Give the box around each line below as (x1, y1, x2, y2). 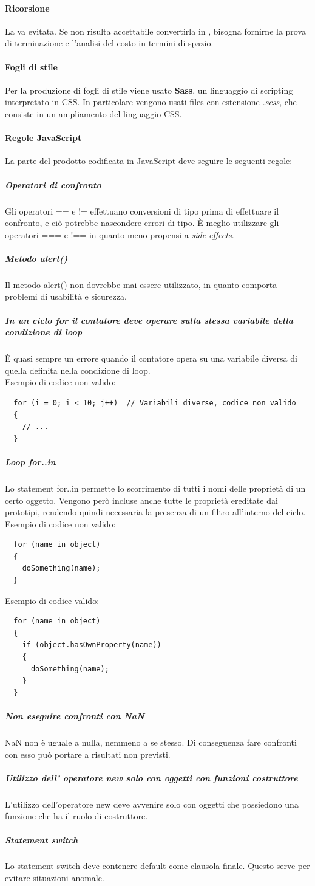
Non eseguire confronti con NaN (5, 710, 144, 723)
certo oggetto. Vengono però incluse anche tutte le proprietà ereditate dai (5, 493, 278, 506)
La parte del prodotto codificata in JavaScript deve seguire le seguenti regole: (5, 154, 293, 167)
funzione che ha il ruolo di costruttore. (5, 809, 148, 822)
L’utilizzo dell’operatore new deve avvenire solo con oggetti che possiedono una (5, 797, 299, 810)
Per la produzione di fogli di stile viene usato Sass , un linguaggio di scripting (5, 83, 293, 96)
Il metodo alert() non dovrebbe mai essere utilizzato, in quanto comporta (5, 278, 277, 290)
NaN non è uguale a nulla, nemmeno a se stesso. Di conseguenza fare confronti (5, 735, 297, 748)
